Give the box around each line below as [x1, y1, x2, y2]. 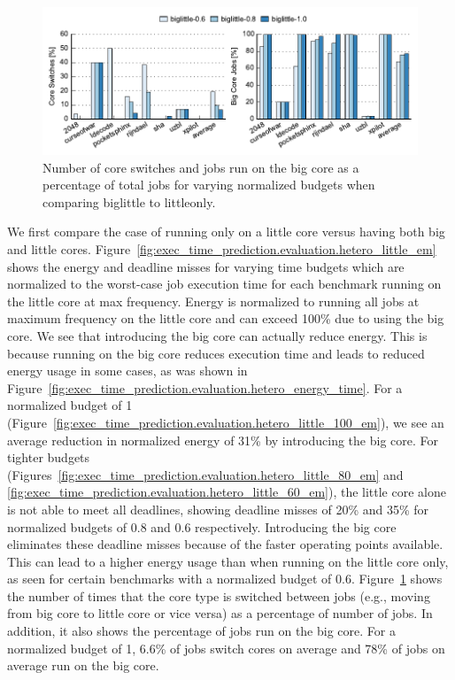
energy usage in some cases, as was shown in [7, 361, 248, 380]
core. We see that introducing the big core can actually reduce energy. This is [7, 326, 428, 344]
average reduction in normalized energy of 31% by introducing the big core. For [7, 430, 438, 449]
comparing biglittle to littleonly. [42, 192, 216, 211]
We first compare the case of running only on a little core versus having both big [7, 222, 445, 241]
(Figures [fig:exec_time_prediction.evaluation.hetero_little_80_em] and [7, 465, 404, 483]
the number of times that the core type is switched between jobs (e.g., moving [7, 586, 430, 605]
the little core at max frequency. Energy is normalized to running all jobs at [7, 291, 420, 310]
